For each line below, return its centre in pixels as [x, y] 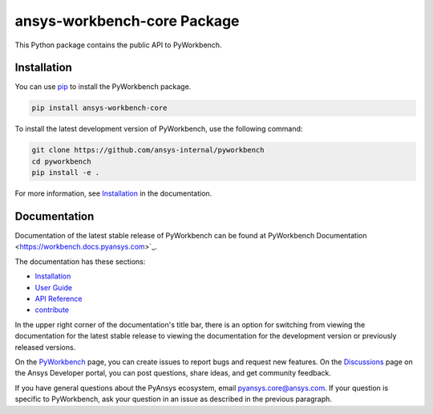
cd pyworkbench [61, 161]
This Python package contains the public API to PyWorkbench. [118, 45]
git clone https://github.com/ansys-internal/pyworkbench [148, 150]
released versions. [45, 347]
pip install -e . [66, 173]
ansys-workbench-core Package [127, 21]
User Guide [54, 287]
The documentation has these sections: [80, 262]
